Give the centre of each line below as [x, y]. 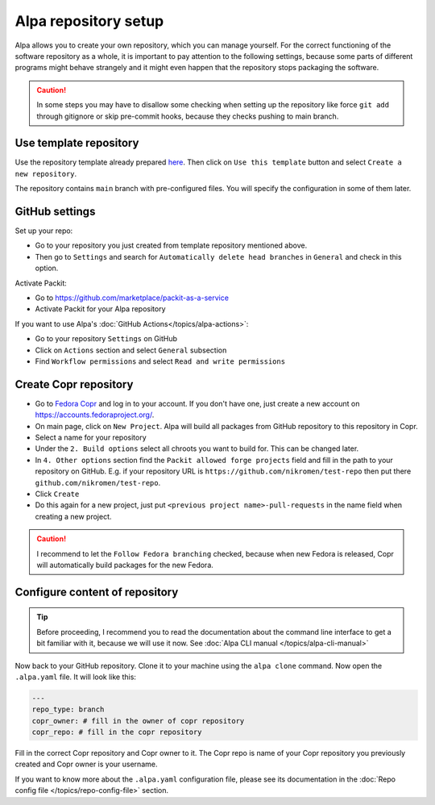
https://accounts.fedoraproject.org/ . [95, 415]
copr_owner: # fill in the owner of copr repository [138, 721]
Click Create [57, 494]
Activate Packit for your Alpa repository [100, 309]
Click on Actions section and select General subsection [131, 350]
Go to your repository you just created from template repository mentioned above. [171, 245]
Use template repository [77, 143]
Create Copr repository [74, 384]
